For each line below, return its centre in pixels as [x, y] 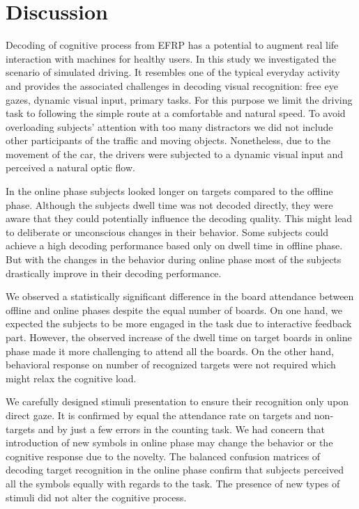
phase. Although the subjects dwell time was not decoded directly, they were [169, 204]
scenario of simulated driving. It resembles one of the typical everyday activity [173, 72]
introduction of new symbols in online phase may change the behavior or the [169, 443]
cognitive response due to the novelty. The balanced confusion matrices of [163, 456]
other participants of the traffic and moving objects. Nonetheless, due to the [168, 140]
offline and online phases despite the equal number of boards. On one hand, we [174, 310]
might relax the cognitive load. [71, 378]
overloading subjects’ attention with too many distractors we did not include [169, 126]
